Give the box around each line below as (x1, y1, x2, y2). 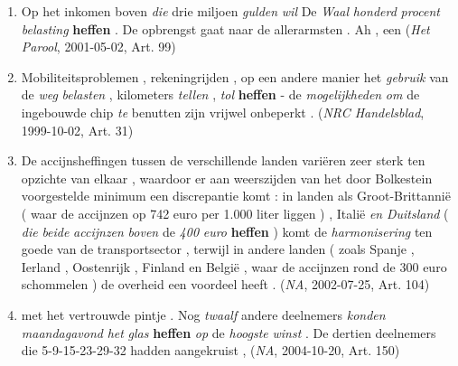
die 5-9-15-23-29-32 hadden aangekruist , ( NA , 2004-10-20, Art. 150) (21, 341, 400, 360)
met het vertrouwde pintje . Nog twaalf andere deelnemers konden (21, 305, 386, 324)
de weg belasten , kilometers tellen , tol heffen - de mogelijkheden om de (21, 85, 420, 104)
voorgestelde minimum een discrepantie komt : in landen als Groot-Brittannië (21, 186, 451, 205)
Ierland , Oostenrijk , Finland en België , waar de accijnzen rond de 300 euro (21, 257, 447, 276)
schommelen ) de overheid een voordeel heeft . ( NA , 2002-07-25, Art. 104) (21, 275, 430, 294)
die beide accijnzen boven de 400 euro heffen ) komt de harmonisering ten (21, 221, 433, 240)
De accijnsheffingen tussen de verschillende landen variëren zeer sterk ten (21, 151, 425, 170)
